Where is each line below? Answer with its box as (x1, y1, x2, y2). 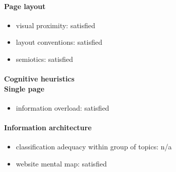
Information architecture (4, 122, 92, 133)
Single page (4, 83, 44, 94)
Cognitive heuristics (4, 73, 75, 84)
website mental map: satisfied (16, 158, 107, 168)
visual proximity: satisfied (16, 20, 95, 30)
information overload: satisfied (16, 102, 109, 113)
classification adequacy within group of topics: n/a (16, 141, 172, 152)
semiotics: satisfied (16, 53, 73, 64)
